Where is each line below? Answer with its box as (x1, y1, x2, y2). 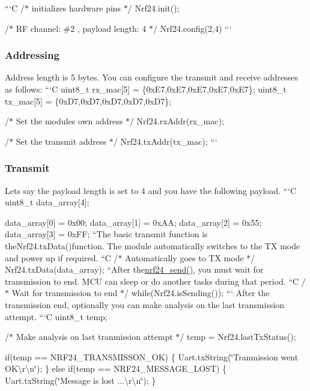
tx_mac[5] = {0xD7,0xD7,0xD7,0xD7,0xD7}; (5, 94, 172, 107)
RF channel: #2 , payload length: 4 (16, 22, 147, 34)
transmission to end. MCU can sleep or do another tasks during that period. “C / (5, 274, 306, 287)
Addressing (5, 47, 59, 62)
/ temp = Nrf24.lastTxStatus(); (180, 330, 296, 343)
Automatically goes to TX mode (125, 251, 244, 264)
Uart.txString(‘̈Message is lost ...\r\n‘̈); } (5, 374, 156, 386)
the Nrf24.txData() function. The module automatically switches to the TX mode (5, 239, 300, 252)
